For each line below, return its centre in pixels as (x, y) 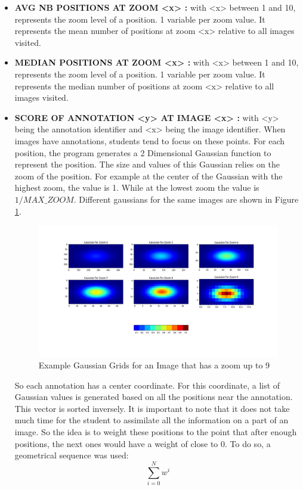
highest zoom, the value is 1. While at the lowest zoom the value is (137, 187)
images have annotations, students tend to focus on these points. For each (150, 140)
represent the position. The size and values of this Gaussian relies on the (147, 164)
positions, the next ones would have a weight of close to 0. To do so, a (143, 443)
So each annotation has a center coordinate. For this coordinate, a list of (147, 385)
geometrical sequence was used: (72, 455)
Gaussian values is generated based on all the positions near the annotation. (154, 397)
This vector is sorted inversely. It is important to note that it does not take (152, 408)
